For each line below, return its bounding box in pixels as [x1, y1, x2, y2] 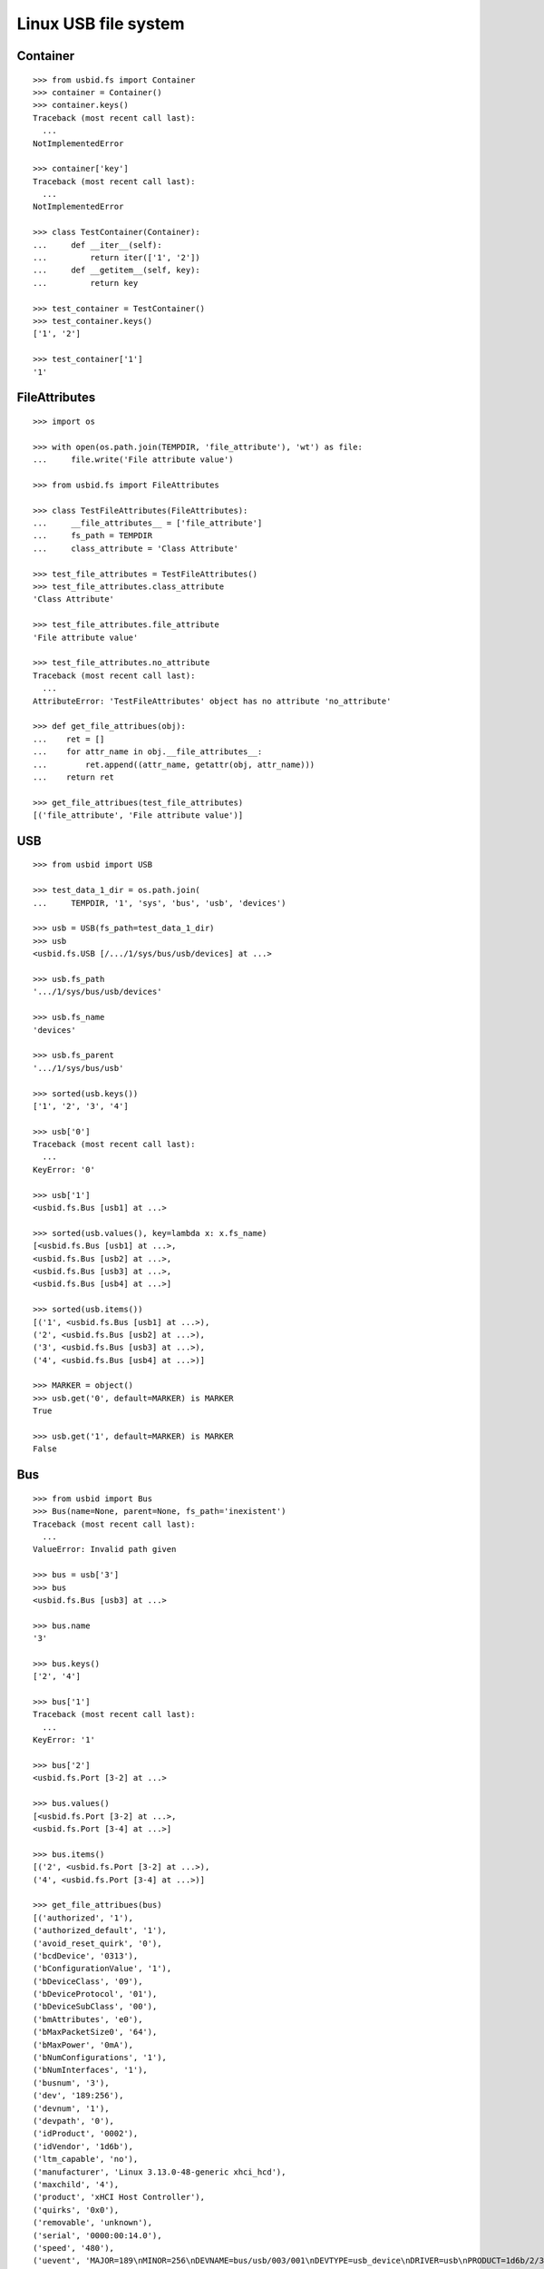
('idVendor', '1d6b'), [33, 2141, 134, 2151]
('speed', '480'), [33, 2243, 115, 2253]
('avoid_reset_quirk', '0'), [33, 1938, 162, 1949]
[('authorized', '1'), [33, 1912, 134, 1923]
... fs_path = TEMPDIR [33, 531, 153, 541]
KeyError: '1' [33, 1734, 95, 1745]
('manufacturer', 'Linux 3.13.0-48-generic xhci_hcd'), [33, 2166, 287, 2177]
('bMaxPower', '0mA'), [33, 2039, 134, 2050]
